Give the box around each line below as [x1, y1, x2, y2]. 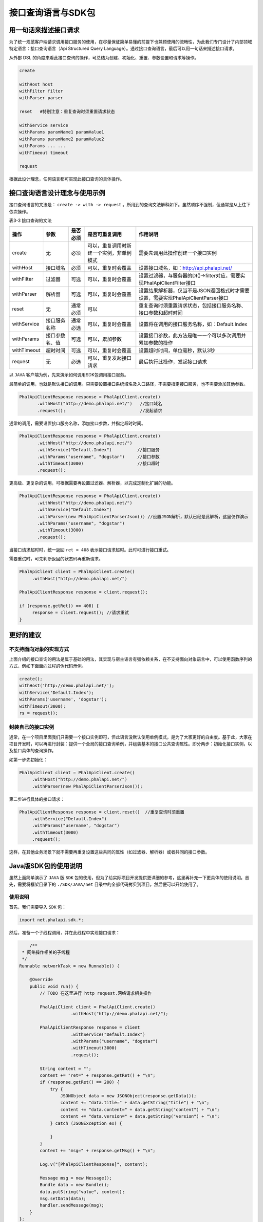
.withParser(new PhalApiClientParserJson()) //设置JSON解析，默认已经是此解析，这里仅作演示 [37, 514, 248, 519]
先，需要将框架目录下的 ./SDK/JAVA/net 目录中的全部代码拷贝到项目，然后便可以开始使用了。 [9, 881, 201, 887]
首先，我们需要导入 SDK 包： [9, 904, 67, 910]
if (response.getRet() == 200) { [39, 1079, 120, 1085]
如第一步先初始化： [9, 757, 48, 763]
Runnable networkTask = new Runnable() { [19, 963, 120, 969]
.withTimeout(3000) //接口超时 [37, 461, 160, 466]
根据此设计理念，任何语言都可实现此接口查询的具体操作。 [9, 176, 124, 182]
